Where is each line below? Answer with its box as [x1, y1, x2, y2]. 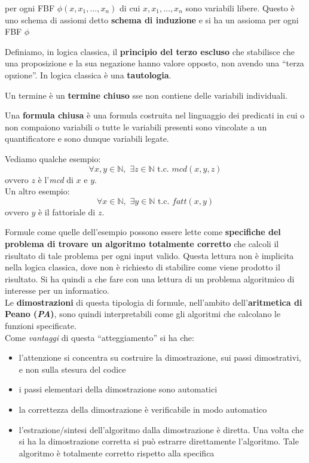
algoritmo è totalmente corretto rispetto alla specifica [19, 446, 215, 459]
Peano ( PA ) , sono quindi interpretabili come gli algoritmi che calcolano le [5, 307, 281, 320]
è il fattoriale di [38, 205, 96, 218]
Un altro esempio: [5, 185, 70, 197]
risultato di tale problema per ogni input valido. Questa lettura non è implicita [5, 249, 294, 261]
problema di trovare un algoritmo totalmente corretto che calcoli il [5, 237, 279, 249]
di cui [120, 2, 140, 14]
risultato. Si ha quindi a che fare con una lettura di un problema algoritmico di [5, 272, 295, 285]
